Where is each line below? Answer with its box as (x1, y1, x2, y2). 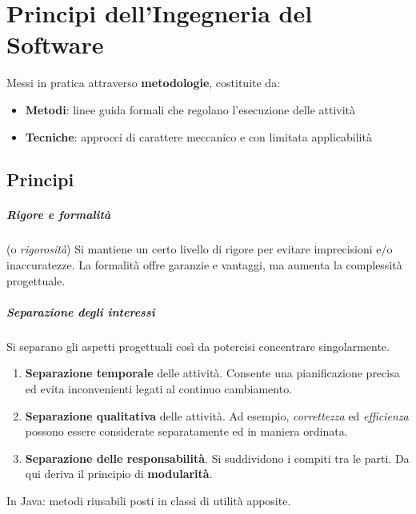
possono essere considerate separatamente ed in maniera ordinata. (25, 423, 348, 440)
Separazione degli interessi (6, 303, 155, 320)
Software (6, 28, 104, 61)
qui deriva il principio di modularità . (25, 465, 213, 482)
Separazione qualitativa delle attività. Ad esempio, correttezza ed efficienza (25, 407, 409, 424)
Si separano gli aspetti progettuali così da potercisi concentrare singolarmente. (6, 337, 390, 354)
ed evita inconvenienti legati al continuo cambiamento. (25, 380, 293, 396)
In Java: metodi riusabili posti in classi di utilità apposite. (6, 492, 291, 508)
